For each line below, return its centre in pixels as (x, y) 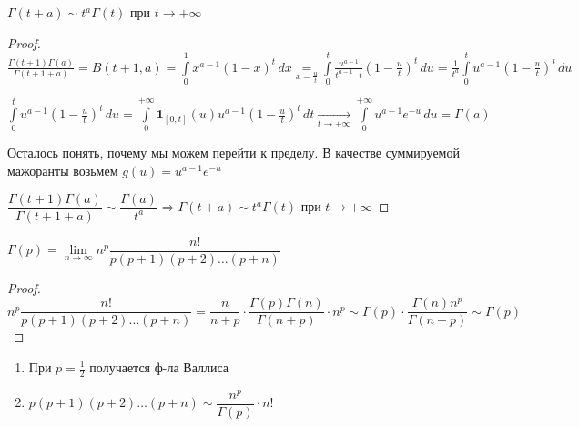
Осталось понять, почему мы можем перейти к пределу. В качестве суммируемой (234, 152)
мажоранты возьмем (63, 171)
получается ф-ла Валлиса (159, 367)
